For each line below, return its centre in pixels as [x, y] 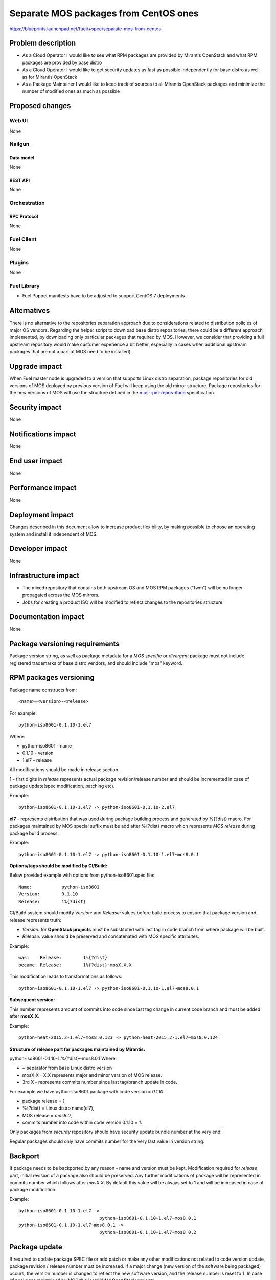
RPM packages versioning [52, 678]
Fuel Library [25, 286]
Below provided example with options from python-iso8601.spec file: [82, 875]
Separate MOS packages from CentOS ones [104, 13]
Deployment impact [41, 515]
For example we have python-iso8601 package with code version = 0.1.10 [86, 1092]
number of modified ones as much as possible [71, 91]
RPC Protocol [24, 216]
